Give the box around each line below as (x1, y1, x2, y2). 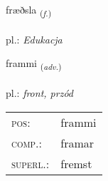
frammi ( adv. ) (6, 56, 62, 73)
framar (60, 134, 94, 151)
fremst (60, 155, 92, 172)
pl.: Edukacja (6, 31, 63, 46)
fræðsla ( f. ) (6, 2, 52, 19)
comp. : (11, 134, 42, 151)
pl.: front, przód (6, 86, 73, 100)
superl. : (11, 155, 50, 172)
